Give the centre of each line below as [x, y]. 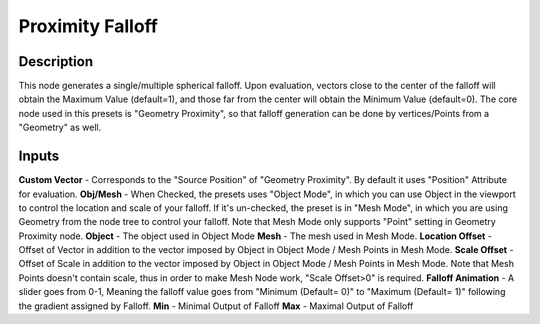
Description [56, 61]
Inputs [39, 156]
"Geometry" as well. [60, 127]
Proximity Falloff [88, 26]
